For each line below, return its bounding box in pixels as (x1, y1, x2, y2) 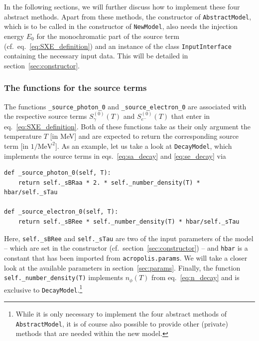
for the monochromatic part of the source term (36, 30, 179, 41)
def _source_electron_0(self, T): (4, 208, 119, 216)
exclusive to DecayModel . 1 (4, 283, 83, 295)
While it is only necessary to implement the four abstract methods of (15, 309, 227, 319)
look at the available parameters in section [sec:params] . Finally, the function (4, 262, 241, 273)
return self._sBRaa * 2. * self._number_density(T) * (18, 179, 200, 186)
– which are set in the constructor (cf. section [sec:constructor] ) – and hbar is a (4, 243, 248, 253)
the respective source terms (4, 111, 87, 121)
